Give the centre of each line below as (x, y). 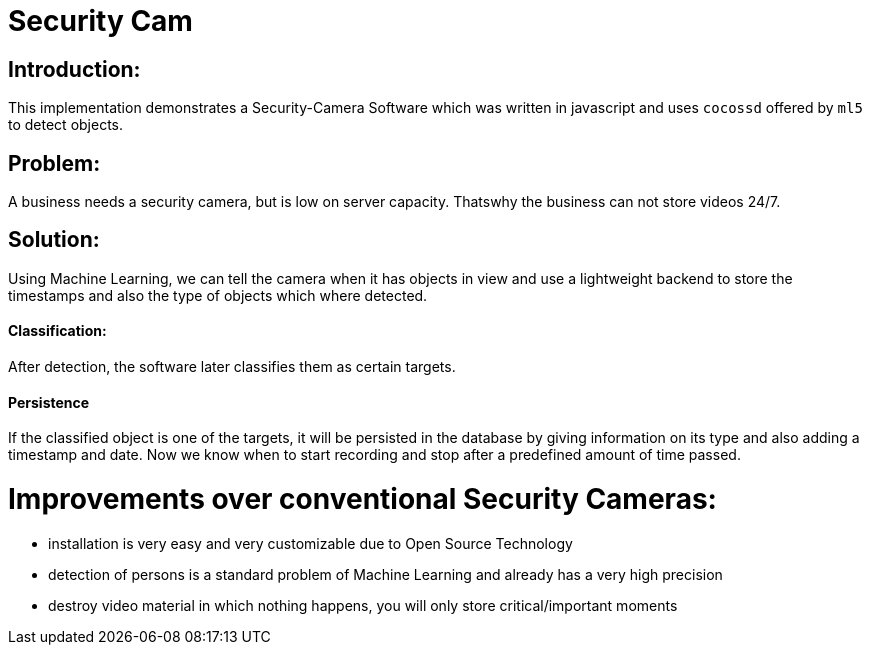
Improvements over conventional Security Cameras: (362, 499)
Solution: (54, 240)
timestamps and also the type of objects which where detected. (218, 295)
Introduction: (74, 69)
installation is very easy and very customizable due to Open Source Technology (310, 543)
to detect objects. (66, 125)
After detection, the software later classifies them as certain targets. (232, 367)
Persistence (49, 402)
